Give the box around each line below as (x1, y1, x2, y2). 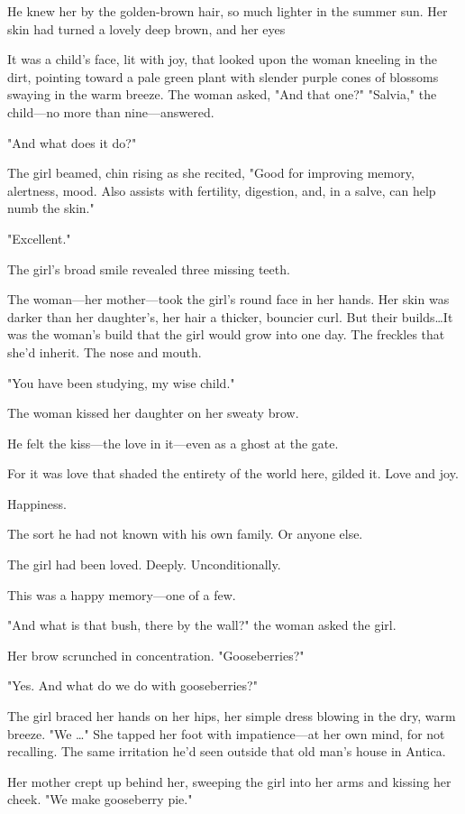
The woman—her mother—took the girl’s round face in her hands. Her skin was (7, 290, 450, 309)
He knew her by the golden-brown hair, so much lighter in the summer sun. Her (7, 2, 448, 20)
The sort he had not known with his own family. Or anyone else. (7, 524, 363, 543)
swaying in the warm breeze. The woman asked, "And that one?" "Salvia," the (7, 85, 437, 104)
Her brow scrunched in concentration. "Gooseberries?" (7, 645, 305, 664)
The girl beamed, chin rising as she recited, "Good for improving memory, (7, 163, 415, 182)
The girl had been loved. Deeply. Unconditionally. (7, 555, 281, 574)
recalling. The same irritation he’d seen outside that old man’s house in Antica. (7, 742, 446, 761)
